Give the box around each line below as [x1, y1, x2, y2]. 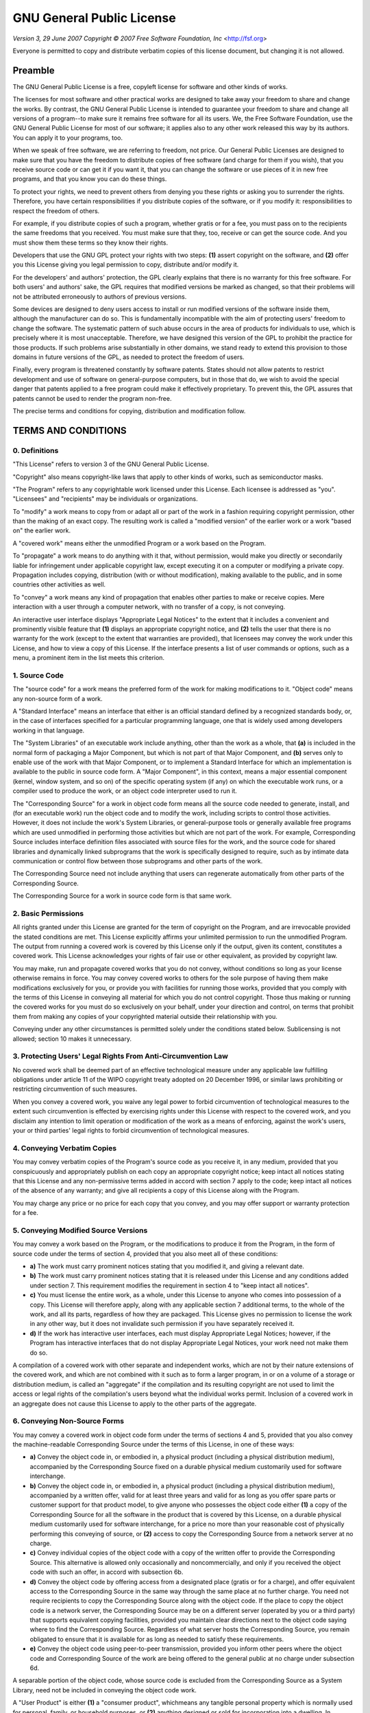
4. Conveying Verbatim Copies [12, 1143, 116, 1153]
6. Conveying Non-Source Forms [12, 1416, 125, 1426]
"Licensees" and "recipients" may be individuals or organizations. [12, 495, 198, 503]
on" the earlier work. [12, 526, 71, 534]
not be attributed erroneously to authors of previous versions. [12, 292, 187, 301]
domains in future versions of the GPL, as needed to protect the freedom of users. [12, 353, 245, 361]
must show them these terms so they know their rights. [12, 238, 168, 247]
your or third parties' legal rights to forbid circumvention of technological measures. [12, 1126, 249, 1135]
